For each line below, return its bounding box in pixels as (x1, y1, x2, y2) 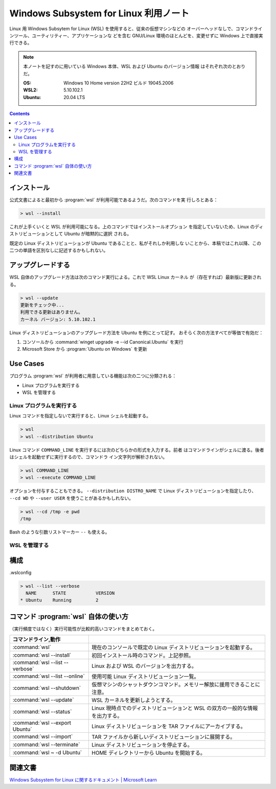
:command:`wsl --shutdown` (12, 685, 81, 692)
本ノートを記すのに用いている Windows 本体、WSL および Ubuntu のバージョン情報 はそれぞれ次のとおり (23, 63, 246, 69)
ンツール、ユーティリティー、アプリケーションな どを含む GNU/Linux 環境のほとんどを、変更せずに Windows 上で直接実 (9, 32, 263, 38)
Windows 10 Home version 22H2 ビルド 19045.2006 (63, 80, 174, 86)
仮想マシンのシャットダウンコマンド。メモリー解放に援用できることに (91, 681, 261, 688)
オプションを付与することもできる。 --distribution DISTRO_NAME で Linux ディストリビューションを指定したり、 (9, 488, 257, 494)
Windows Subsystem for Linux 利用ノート (9, 8, 190, 19)
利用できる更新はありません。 (20, 309, 83, 315)
